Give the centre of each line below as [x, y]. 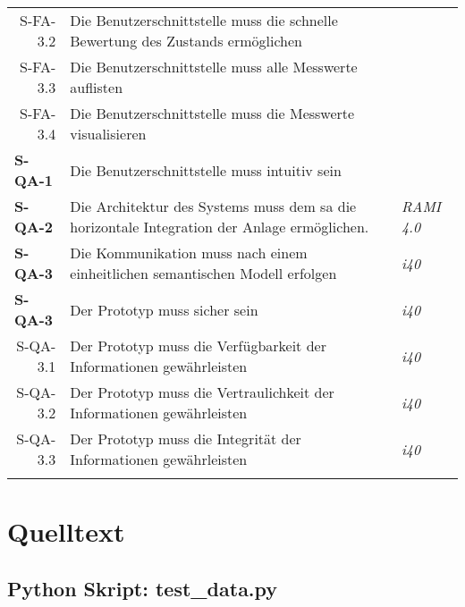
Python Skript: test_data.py [143, 588]
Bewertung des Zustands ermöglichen [186, 41]
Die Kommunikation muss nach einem [189, 253]
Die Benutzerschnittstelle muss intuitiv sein [206, 170]
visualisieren [108, 134]
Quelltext [66, 531]
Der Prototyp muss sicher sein [164, 309]
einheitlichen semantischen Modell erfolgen [203, 273]
